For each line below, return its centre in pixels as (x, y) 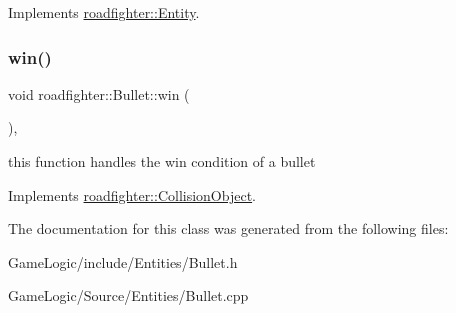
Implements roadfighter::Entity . (104, 12)
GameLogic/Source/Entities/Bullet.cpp (128, 295)
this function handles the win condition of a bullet (162, 161)
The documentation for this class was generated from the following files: (228, 228)
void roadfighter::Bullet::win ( (99, 93)
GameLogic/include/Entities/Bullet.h (123, 261)
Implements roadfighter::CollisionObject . (132, 194)
